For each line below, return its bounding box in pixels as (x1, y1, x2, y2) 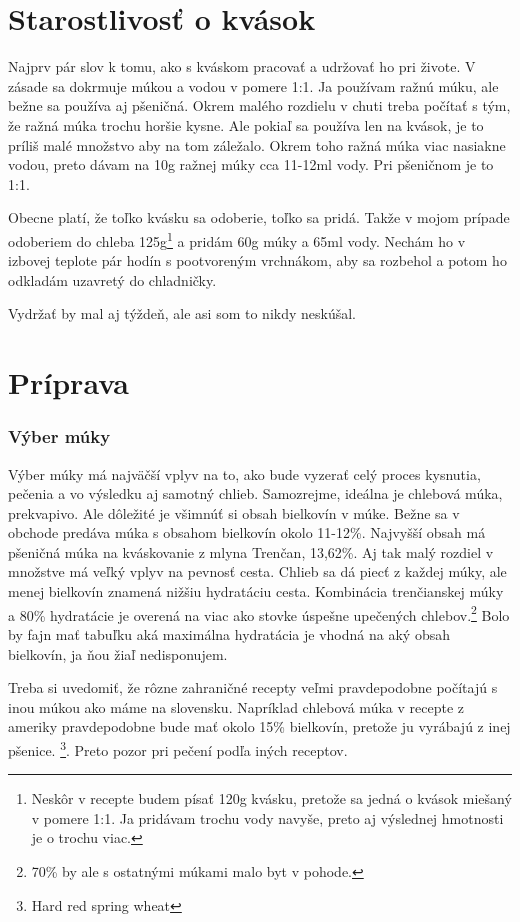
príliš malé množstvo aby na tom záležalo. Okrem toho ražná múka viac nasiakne (8, 134, 506, 155)
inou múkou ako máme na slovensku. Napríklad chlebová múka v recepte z (8, 696, 464, 717)
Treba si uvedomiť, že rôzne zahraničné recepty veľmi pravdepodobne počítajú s (8, 677, 498, 698)
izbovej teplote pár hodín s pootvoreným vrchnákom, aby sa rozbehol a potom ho (8, 250, 507, 271)
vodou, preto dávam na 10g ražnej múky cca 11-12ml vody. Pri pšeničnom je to (8, 154, 494, 175)
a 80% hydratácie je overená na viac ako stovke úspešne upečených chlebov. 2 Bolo (8, 601, 510, 625)
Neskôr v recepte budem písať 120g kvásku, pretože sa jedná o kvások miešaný (31, 788, 512, 809)
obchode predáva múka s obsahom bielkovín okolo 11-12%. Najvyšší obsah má (8, 522, 486, 543)
